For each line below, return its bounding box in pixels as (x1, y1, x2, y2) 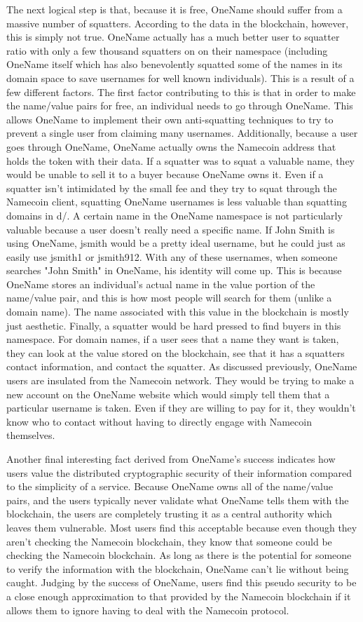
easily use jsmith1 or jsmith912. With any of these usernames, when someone (6, 249, 338, 264)
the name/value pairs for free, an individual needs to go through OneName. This (6, 98, 353, 113)
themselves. (6, 428, 55, 442)
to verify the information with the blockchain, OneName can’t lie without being (6, 561, 349, 576)
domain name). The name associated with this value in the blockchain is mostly (6, 304, 349, 319)
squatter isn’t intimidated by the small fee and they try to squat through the (6, 180, 337, 195)
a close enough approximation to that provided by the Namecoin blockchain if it (6, 588, 351, 603)
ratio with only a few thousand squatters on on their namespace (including (6, 43, 328, 58)
